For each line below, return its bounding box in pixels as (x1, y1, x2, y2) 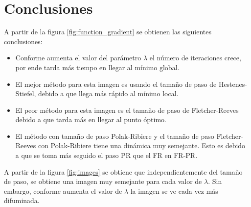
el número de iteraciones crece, (149, 52, 241, 63)
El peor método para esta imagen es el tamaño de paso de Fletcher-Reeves (15, 104, 239, 115)
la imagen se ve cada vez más (130, 185, 218, 196)
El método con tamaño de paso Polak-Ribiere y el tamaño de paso (15, 130, 214, 141)
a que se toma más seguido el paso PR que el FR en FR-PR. (15, 150, 198, 160)
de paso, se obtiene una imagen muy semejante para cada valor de (4, 176, 202, 186)
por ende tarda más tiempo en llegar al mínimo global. (15, 62, 180, 72)
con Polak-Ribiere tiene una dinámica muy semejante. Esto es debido (38, 140, 246, 151)
